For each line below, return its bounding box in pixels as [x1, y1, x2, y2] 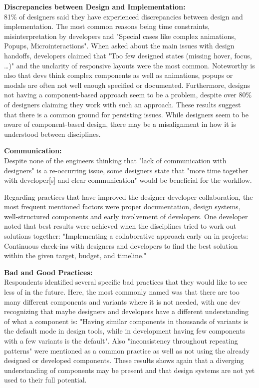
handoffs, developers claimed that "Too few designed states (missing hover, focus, [4, 50, 252, 60]
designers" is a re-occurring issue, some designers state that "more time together [4, 165, 249, 175]
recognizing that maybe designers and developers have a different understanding [4, 306, 249, 317]
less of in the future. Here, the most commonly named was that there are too [4, 287, 240, 297]
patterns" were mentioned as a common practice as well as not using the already [4, 345, 250, 356]
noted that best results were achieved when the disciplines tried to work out [4, 221, 237, 231]
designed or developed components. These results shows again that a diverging [4, 355, 244, 366]
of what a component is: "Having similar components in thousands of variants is [4, 316, 249, 326]
